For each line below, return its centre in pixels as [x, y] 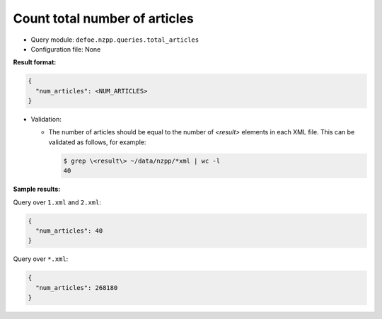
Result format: [35, 62]
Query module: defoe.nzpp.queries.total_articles [115, 40]
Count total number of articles [103, 18]
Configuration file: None [66, 49]
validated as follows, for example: [97, 142]
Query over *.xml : [41, 259]
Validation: [46, 120]
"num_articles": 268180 [77, 288]
